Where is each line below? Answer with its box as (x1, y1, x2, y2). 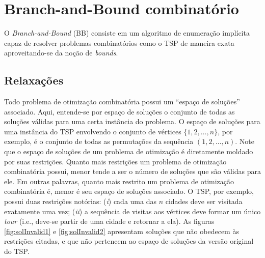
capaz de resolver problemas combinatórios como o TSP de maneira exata (4, 37, 234, 48)
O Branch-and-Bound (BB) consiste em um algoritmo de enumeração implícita (4, 27, 250, 38)
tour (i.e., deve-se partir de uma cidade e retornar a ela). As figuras (4, 216, 215, 226)
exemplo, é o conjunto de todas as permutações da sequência (4, 136, 194, 147)
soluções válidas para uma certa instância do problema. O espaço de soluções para (4, 116, 260, 127)
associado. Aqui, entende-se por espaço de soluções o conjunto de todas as (4, 106, 235, 117)
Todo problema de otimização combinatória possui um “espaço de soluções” (4, 96, 240, 107)
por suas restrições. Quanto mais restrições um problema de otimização (4, 156, 227, 166)
